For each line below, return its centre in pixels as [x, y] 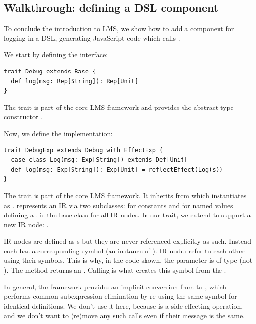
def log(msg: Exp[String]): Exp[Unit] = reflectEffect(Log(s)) [117, 169]
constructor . [23, 117]
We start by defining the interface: [56, 54]
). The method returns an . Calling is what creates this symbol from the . [115, 270]
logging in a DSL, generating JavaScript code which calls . [92, 38]
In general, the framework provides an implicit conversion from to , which [115, 286]
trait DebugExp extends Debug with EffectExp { [84, 150]
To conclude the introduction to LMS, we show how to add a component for [119, 28]
